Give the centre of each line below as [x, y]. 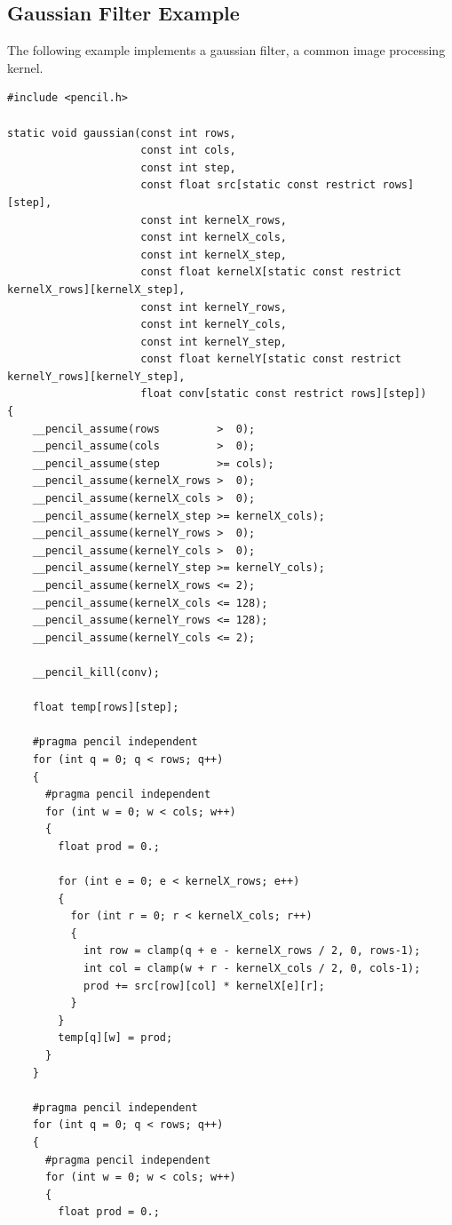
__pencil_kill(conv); [96, 672]
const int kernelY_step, [214, 342]
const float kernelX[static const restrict [271, 272]
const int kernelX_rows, [214, 220]
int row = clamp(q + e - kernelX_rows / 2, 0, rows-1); [252, 951]
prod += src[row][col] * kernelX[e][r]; [204, 986]
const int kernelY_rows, [214, 307]
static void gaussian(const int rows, [122, 133]
